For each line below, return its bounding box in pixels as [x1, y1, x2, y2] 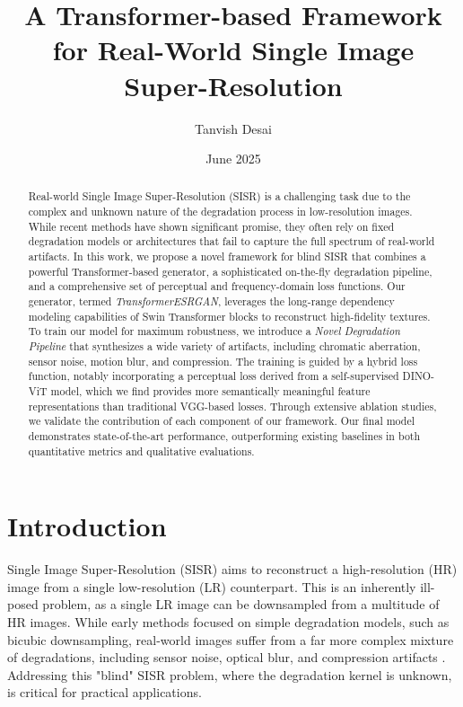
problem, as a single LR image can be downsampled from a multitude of [42, 595, 440, 614]
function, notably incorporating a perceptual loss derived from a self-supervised [28, 368, 399, 384]
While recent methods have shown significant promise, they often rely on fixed [28, 218, 395, 234]
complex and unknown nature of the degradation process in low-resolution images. [28, 204, 413, 219]
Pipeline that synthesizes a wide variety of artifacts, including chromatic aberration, [28, 339, 421, 354]
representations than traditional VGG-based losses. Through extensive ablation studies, [28, 398, 437, 413]
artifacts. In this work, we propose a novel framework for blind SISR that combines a [28, 249, 426, 264]
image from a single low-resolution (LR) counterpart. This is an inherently [7, 577, 416, 596]
